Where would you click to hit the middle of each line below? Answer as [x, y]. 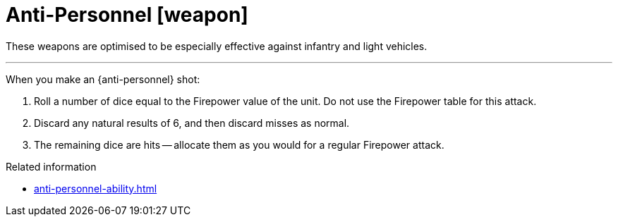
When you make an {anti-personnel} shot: [103, 79]
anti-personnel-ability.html [96, 188]
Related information [51, 166]
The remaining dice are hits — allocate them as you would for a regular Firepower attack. [239, 144]
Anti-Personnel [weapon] [127, 15]
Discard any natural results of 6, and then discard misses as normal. [192, 123]
